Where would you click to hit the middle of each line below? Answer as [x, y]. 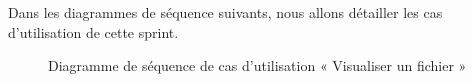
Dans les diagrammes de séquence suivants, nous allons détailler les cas [225, 12]
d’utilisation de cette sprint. [93, 31]
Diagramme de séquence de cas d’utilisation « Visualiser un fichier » [257, 65]
